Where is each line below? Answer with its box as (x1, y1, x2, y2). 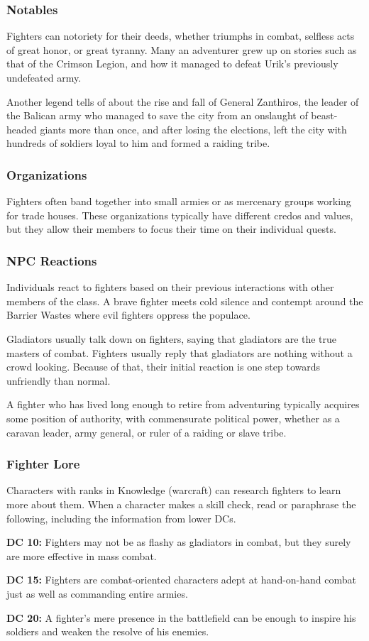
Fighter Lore (6, 455, 80, 473)
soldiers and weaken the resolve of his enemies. (6, 624, 209, 639)
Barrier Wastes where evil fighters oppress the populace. (6, 307, 250, 322)
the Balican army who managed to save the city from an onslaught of (6, 108, 308, 123)
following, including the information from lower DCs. (6, 510, 236, 525)
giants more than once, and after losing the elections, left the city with (40, 121, 347, 136)
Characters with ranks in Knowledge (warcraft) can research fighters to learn (6, 483, 341, 498)
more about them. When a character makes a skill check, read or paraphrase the (6, 496, 356, 511)
